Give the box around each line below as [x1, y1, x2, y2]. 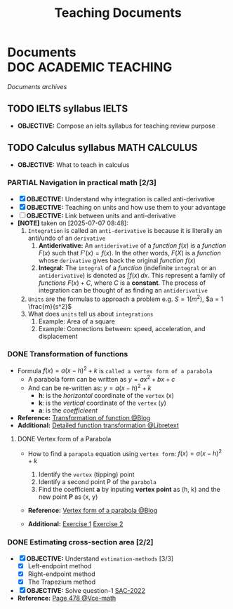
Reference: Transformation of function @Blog [17, 413, 151, 422]
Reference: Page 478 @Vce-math [17, 594, 116, 602]
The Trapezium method [27, 577, 96, 586]
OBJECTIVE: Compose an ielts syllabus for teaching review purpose [17, 121, 215, 130]
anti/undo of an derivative [27, 234, 106, 242]
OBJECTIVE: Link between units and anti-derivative [26, 211, 177, 220]
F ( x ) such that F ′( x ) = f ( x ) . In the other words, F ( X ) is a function [38, 248, 221, 257]
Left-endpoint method [27, 561, 92, 570]
